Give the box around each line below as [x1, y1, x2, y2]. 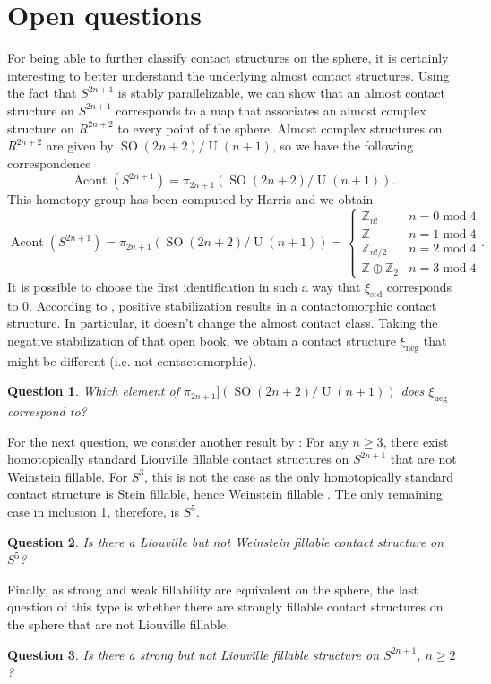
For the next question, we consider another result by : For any [7, 432, 349, 450]
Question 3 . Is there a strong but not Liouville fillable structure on [7, 645, 380, 663]
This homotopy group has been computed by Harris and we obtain [7, 190, 374, 209]
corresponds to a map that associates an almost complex [116, 100, 426, 119]
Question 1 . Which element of [7, 381, 179, 400]
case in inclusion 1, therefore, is [7, 502, 180, 521]
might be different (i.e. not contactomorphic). [7, 351, 257, 370]
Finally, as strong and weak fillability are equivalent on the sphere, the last [7, 579, 418, 598]
